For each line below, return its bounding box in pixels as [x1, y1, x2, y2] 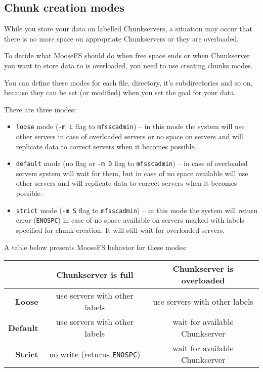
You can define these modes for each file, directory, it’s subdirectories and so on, [4, 77, 253, 88]
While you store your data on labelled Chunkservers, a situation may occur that [4, 23, 252, 34]
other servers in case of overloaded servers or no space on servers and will [16, 131, 243, 142]
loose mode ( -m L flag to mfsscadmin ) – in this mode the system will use [16, 121, 245, 132]
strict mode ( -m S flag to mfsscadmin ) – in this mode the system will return [16, 204, 258, 215]
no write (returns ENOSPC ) [49, 348, 141, 360]
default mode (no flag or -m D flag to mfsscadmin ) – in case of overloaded [16, 158, 248, 169]
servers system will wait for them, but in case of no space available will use [16, 168, 248, 178]
